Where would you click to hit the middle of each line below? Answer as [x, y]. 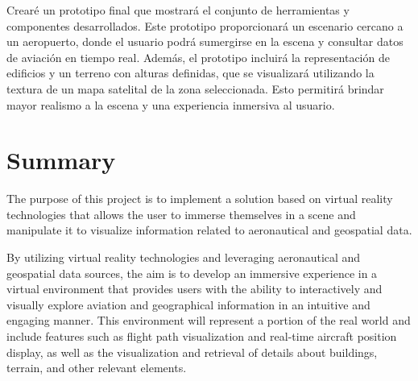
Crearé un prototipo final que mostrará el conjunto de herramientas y [178, 10]
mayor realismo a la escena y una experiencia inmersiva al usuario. [171, 104]
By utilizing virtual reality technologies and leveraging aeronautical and [184, 257]
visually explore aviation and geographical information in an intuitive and [188, 304]
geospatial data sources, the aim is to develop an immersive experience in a [192, 273]
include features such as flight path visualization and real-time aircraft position [202, 336]
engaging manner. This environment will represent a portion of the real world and [209, 320]
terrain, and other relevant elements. [97, 368]
